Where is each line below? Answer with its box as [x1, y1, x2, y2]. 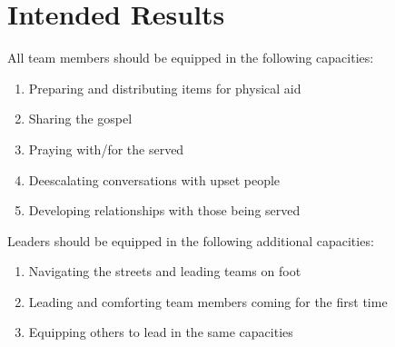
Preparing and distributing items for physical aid [28, 78, 301, 97]
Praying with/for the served [28, 139, 184, 158]
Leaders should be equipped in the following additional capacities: [7, 231, 374, 250]
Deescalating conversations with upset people [28, 170, 281, 189]
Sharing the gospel [28, 109, 133, 128]
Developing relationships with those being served [28, 201, 301, 220]
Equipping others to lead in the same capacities [28, 322, 293, 342]
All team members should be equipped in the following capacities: [7, 48, 374, 67]
